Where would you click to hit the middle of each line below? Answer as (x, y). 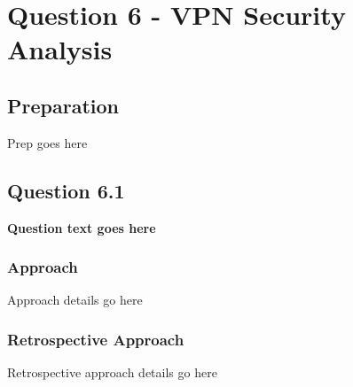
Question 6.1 (66, 190)
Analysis (60, 49)
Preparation (63, 105)
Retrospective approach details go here (112, 372)
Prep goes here (47, 142)
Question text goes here (82, 227)
